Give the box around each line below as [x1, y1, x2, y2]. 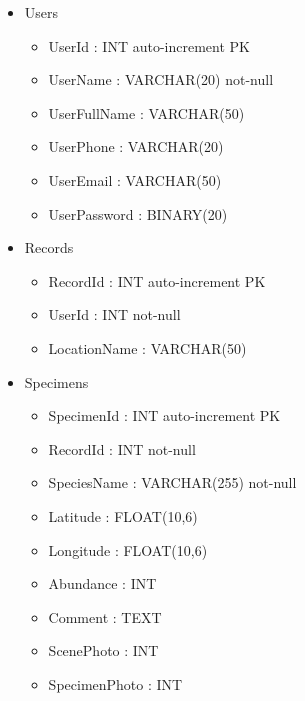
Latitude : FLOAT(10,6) [48, 505, 198, 526]
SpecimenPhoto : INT [48, 673, 183, 694]
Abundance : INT [48, 573, 157, 594]
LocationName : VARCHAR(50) [48, 337, 247, 358]
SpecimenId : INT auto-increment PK [48, 405, 281, 426]
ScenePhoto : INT [48, 640, 159, 661]
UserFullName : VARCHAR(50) [48, 102, 245, 123]
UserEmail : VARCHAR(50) [48, 169, 222, 190]
